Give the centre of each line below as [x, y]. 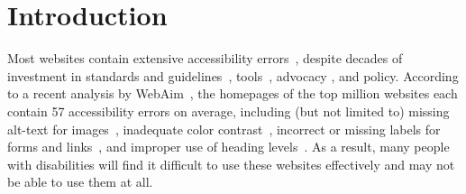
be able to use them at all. [80, 182]
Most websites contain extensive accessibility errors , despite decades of [205, 58]
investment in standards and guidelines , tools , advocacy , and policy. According [233, 75]
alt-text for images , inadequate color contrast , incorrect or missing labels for [224, 129]
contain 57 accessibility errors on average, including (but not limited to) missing [228, 111]
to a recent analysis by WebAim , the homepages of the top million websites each [233, 93]
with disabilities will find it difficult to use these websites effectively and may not [231, 164]
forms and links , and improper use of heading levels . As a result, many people [228, 147]
